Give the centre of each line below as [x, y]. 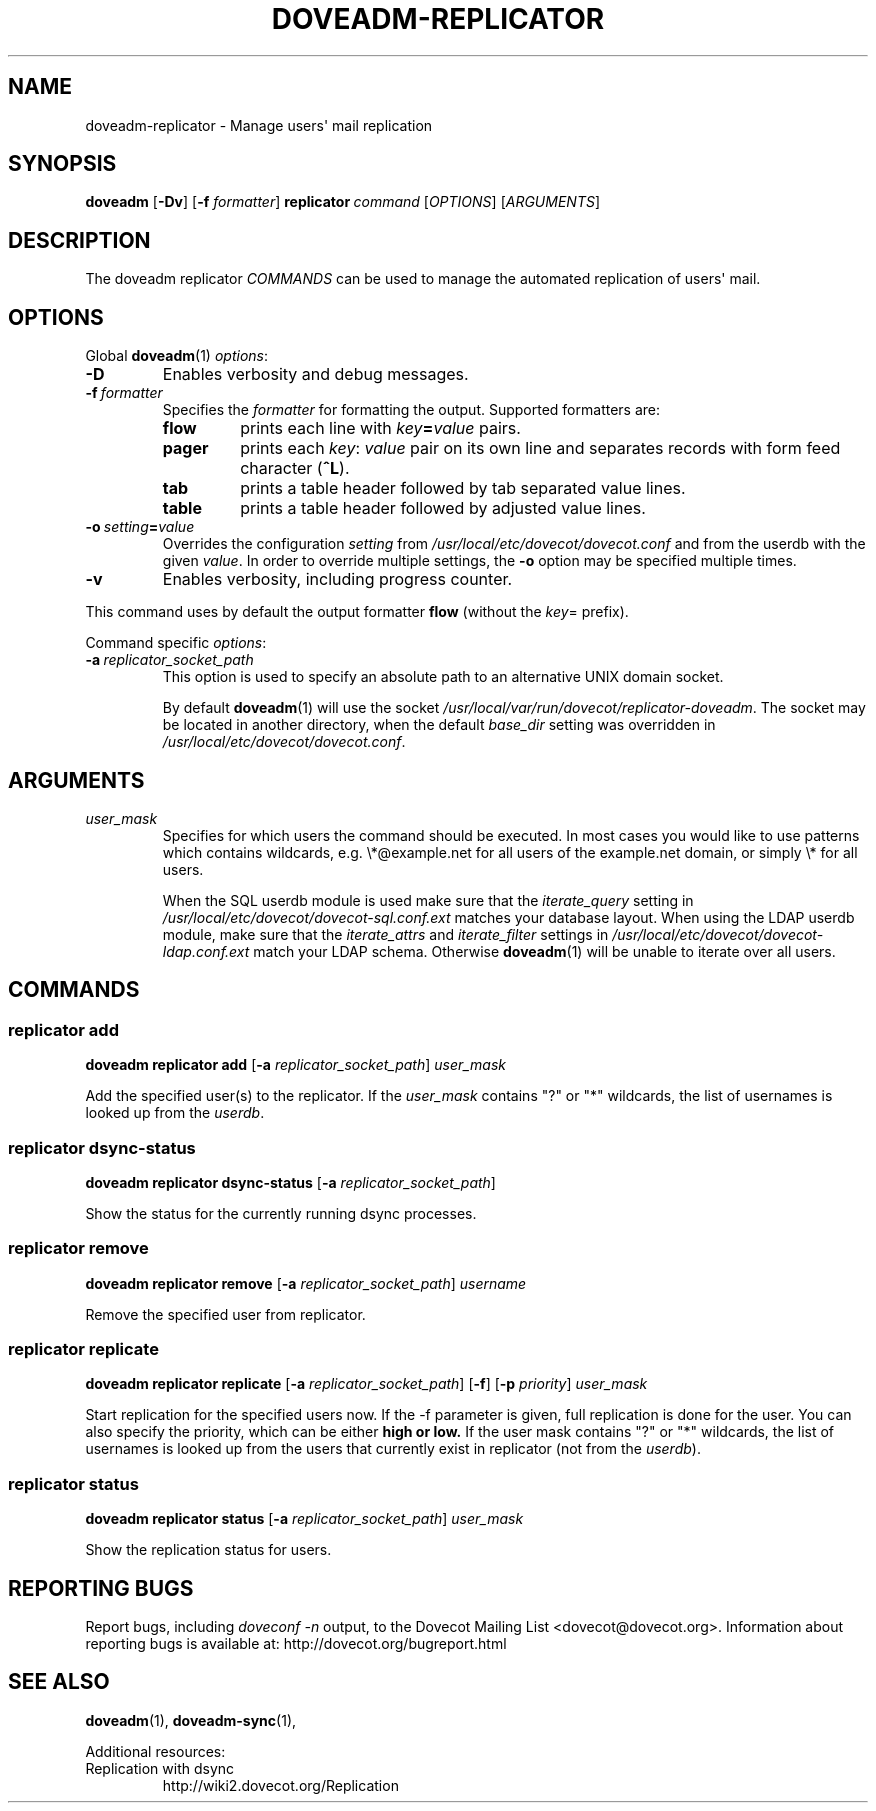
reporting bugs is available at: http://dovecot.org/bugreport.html [296, 1644]
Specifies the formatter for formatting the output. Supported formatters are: [411, 410]
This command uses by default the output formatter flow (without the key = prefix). [357, 612]
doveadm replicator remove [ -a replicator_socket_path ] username [306, 1283]
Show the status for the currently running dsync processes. [281, 1213]
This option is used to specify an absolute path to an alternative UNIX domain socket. [443, 677]
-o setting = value [140, 527]
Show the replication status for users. [208, 1550]
